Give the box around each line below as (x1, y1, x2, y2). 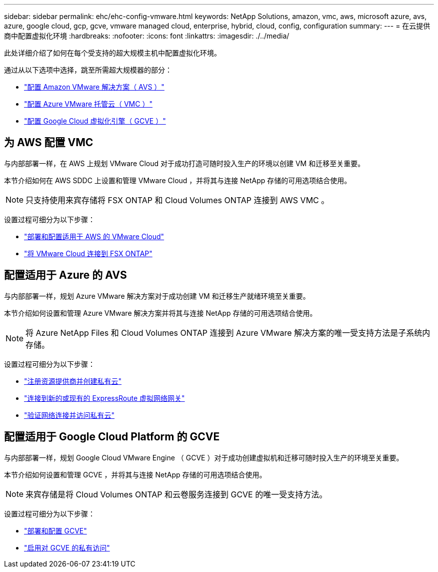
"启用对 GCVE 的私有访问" (24, 543, 110, 552)
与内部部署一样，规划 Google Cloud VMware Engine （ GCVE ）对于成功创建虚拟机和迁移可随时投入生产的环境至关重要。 (4, 453, 403, 462)
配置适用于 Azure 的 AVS (4, 269, 127, 282)
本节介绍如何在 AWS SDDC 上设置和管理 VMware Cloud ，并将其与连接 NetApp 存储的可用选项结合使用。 (4, 176, 351, 185)
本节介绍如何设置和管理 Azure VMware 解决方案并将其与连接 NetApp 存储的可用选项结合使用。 (4, 308, 317, 317)
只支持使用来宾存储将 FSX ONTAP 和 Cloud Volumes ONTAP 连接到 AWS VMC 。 (25, 195, 329, 205)
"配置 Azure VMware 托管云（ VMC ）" (24, 100, 152, 108)
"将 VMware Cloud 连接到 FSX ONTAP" (24, 249, 152, 258)
